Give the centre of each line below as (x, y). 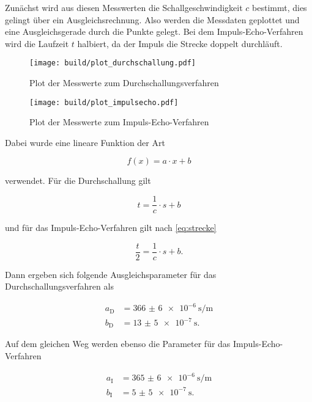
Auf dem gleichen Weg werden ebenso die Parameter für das (118, 344)
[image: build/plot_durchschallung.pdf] (113, 63)
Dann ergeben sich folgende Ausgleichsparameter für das (111, 274)
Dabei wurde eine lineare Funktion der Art (85, 142)
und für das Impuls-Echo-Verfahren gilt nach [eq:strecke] (111, 228)
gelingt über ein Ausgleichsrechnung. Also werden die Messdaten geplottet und (152, 19)
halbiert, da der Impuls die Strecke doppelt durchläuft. (180, 43)
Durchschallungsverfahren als (59, 286)
